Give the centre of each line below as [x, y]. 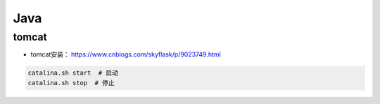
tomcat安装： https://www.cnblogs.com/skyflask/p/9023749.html [126, 54]
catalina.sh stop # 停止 [71, 83]
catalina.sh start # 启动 [73, 73]
